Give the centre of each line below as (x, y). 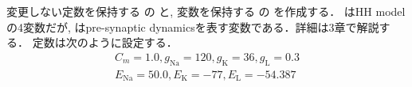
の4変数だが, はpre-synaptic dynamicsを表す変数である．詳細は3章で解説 (193, 26)
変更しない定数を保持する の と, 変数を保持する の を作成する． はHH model (206, 11)
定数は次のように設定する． (105, 42)
